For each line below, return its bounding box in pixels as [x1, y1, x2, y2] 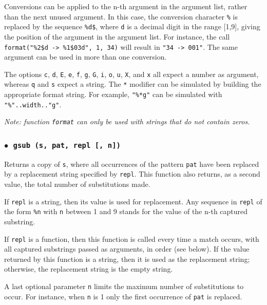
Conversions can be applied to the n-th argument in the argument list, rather [4, 1, 247, 11]
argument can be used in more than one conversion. [4, 51, 167, 62]
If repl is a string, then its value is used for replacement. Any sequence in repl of [4, 196, 262, 206]
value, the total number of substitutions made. [4, 179, 150, 189]
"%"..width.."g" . [4, 99, 62, 109]
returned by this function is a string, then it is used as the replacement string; [4, 253, 250, 264]
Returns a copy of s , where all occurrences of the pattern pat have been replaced [4, 158, 259, 169]
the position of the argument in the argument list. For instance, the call [4, 31, 230, 42]
